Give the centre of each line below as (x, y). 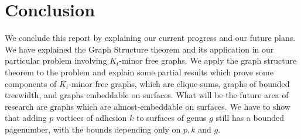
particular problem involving (56, 60)
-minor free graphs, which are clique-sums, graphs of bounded (179, 83)
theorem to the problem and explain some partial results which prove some (139, 72)
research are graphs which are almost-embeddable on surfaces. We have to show (148, 106)
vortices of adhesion (91, 118)
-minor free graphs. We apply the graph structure (208, 60)
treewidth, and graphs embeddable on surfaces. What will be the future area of (147, 95)
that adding (26, 118)
